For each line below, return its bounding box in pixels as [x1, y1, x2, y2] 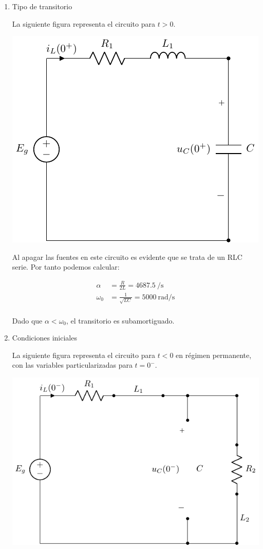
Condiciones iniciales [12, 332, 77, 343]
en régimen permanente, [176, 349, 252, 360]
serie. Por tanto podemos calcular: [12, 261, 120, 272]
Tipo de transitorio [12, 1, 72, 11]
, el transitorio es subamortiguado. [66, 315, 175, 326]
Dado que [12, 315, 43, 326]
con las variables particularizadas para [12, 359, 133, 370]
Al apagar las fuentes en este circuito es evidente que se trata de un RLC [12, 251, 242, 262]
